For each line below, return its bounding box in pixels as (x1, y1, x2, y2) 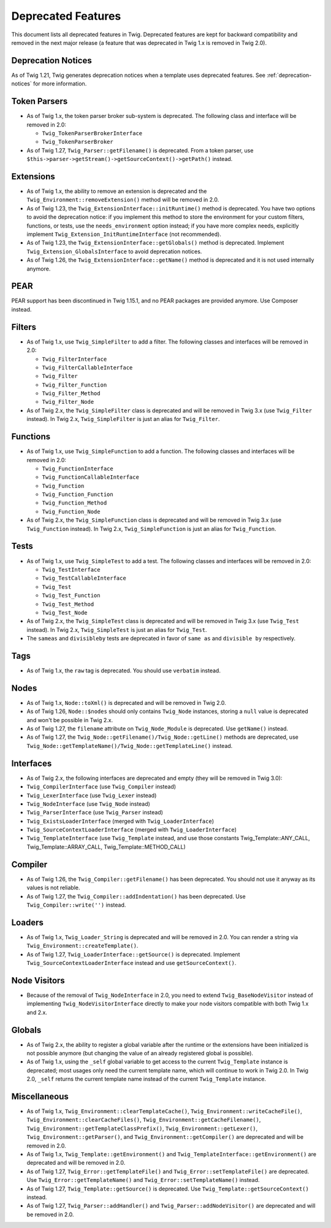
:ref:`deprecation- (267, 71, 312, 79)
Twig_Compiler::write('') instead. (26, 901, 126, 908)
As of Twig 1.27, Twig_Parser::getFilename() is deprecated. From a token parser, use (26, 146, 254, 154)
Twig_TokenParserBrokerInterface (42, 130, 143, 136)
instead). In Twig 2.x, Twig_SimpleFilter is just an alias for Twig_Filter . (26, 415, 220, 423)
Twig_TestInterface (42, 566, 101, 573)
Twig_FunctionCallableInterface (42, 474, 139, 481)
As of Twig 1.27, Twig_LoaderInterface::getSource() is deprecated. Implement (26, 950, 240, 958)
